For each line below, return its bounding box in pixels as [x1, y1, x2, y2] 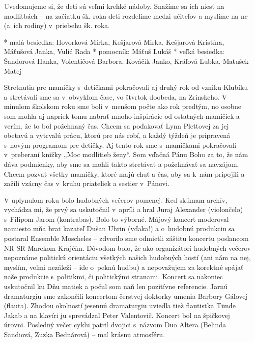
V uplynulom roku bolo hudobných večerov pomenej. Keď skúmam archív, [4, 194, 227, 205]
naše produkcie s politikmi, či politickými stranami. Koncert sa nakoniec [4, 271, 223, 282]
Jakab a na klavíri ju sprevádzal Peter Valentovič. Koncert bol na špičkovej [4, 310, 230, 320]
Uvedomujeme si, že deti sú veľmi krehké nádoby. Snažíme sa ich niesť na [4, 1, 225, 11]
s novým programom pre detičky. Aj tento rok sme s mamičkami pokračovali [4, 139, 236, 150]
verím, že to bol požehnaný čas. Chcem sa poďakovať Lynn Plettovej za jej [4, 120, 229, 131]
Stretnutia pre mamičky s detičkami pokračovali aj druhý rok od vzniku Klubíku [4, 82, 248, 92]
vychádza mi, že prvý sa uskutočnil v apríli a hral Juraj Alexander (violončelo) [4, 204, 243, 214]
